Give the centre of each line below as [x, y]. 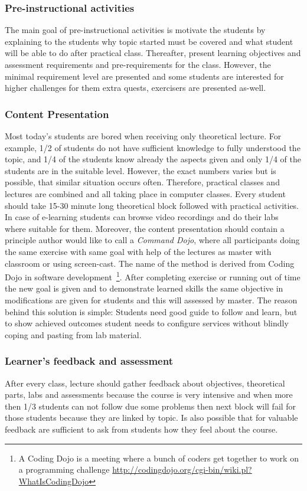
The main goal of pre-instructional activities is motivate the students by [135, 30]
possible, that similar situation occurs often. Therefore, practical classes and [142, 182]
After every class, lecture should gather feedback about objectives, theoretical [145, 383]
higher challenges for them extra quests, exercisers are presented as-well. [135, 88]
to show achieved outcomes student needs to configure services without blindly [147, 323]
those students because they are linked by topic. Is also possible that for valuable [151, 418]
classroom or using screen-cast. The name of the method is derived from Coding [150, 263]
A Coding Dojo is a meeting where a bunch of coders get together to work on [159, 458]
